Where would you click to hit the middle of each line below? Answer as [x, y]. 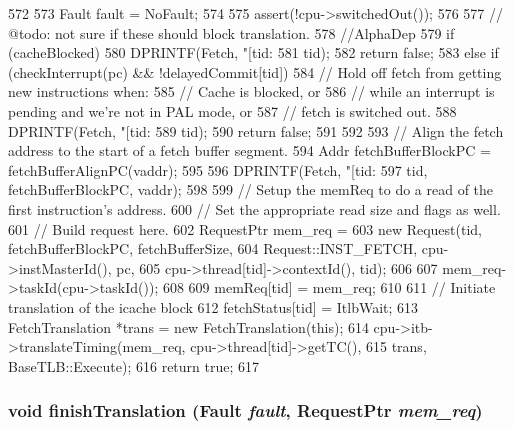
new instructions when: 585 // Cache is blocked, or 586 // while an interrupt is [251, 91]
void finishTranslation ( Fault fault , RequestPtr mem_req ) [245, 410]
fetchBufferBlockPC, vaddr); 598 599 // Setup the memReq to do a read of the [251, 189]
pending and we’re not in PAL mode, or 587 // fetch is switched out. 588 [232, 110]
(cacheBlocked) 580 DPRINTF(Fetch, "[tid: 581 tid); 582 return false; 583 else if [253, 52]
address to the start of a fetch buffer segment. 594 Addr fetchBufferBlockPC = [249, 150]
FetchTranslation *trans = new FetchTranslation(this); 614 [188, 326]
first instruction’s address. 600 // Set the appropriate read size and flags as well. [254, 208]
